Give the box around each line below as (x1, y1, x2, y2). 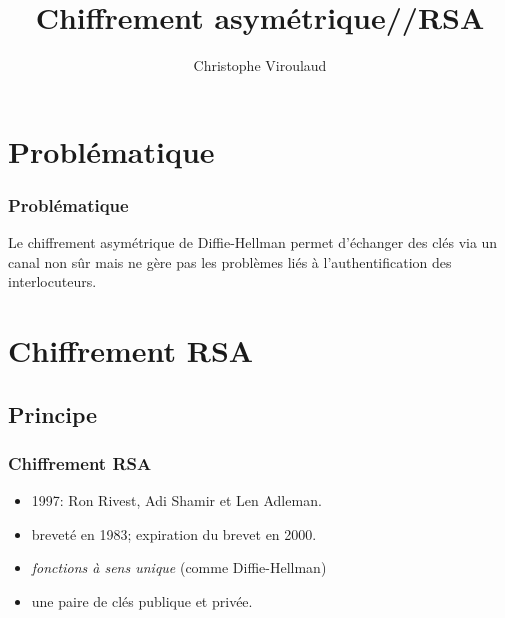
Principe (8, 398, 98, 429)
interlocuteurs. (8, 271, 97, 292)
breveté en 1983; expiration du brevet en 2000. (31, 523, 317, 544)
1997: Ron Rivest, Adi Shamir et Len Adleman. (31, 490, 322, 511)
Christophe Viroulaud (193, 55, 327, 76)
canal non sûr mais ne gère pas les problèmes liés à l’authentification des (8, 251, 452, 272)
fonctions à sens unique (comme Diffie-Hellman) (31, 557, 327, 578)
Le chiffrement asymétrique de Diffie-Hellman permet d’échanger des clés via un (8, 232, 498, 253)
